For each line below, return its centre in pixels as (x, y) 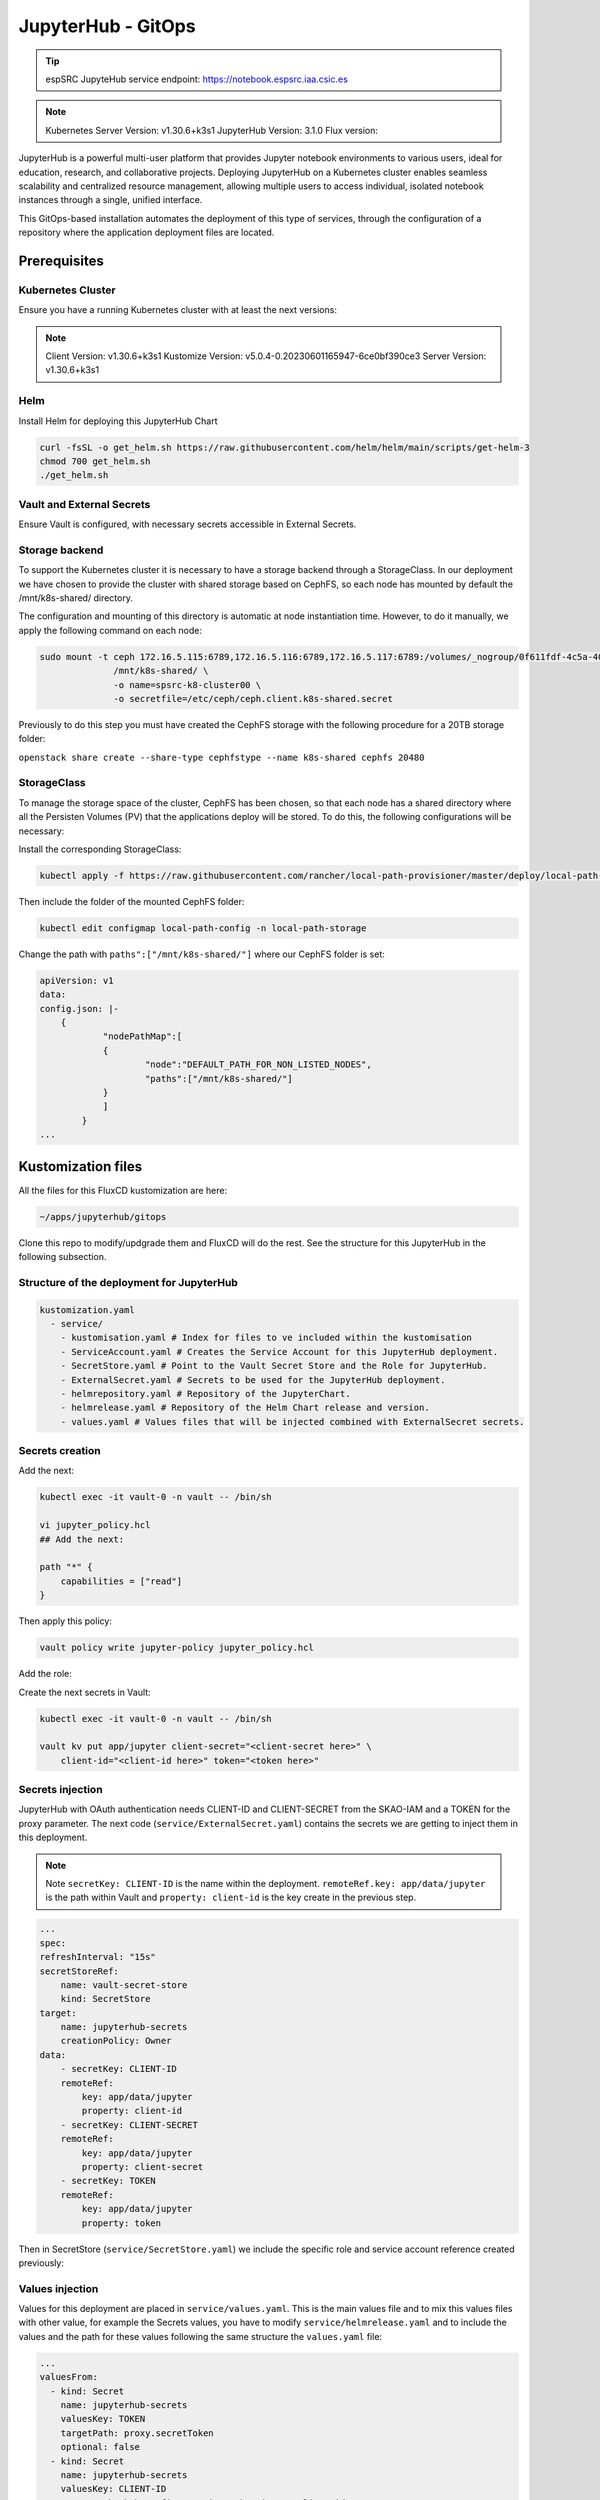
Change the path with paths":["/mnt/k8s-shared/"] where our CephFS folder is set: (201, 954)
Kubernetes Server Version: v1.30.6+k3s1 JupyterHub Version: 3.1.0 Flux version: (212, 130)
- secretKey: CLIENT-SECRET (129, 2124)
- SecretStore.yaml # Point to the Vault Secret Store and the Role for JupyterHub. (274, 1366)
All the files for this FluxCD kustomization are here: (123, 1190)
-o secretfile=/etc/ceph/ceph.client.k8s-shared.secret (253, 698)
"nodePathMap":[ (142, 1036)
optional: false (100, 2447)
